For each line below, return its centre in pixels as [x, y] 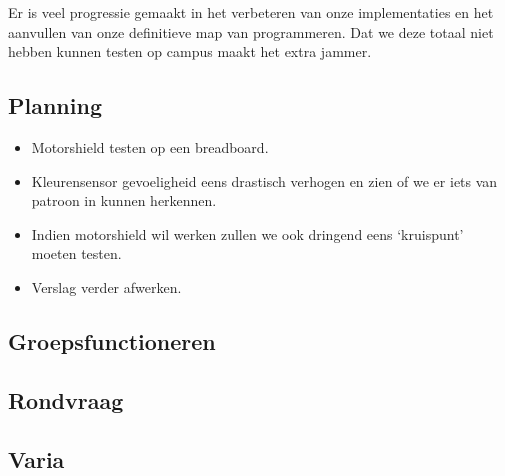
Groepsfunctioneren [112, 340]
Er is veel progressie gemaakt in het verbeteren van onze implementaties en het [251, 12]
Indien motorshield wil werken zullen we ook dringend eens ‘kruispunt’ [247, 233]
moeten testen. [76, 253]
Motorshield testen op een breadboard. [150, 146]
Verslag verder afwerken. [106, 286]
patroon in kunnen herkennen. [124, 200]
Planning [55, 105]
